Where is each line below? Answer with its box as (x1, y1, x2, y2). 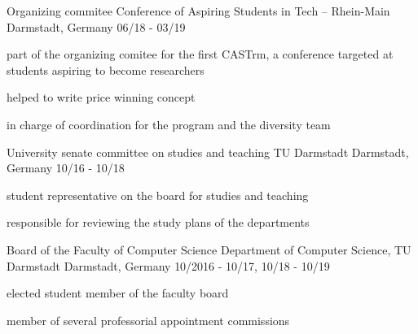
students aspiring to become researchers (7, 61, 205, 78)
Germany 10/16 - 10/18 (7, 159, 125, 176)
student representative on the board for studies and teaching (7, 186, 309, 203)
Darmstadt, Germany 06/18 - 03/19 (7, 18, 186, 35)
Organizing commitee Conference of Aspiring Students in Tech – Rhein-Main (7, 2, 390, 19)
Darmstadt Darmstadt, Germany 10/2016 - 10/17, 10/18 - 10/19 (7, 257, 330, 274)
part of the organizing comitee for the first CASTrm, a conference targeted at (7, 46, 394, 63)
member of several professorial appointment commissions (7, 311, 290, 328)
